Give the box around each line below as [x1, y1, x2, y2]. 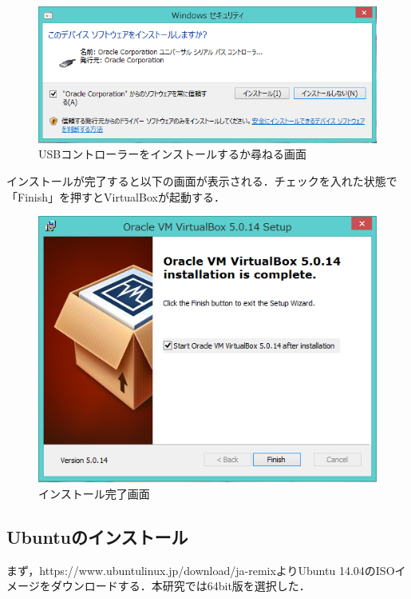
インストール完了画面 [38, 485, 150, 501]
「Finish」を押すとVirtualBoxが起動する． [6, 188, 225, 205]
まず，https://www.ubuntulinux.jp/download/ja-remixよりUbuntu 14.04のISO [6, 561, 395, 578]
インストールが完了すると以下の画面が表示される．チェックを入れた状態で [6, 173, 397, 189]
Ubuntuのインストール [6, 524, 188, 549]
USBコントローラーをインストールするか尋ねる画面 [38, 146, 306, 162]
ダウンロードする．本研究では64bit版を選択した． [50, 577, 310, 594]
